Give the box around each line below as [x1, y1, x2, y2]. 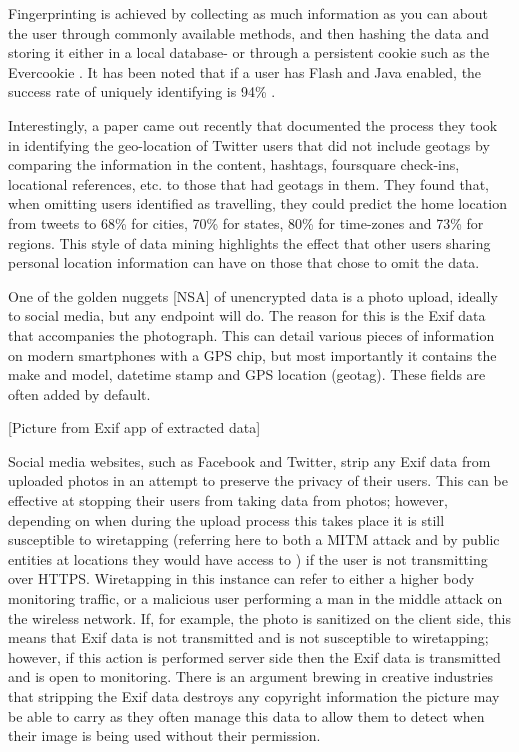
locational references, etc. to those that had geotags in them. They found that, [8, 173, 489, 194]
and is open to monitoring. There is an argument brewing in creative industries [8, 666, 494, 687]
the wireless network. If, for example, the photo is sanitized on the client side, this [8, 607, 511, 628]
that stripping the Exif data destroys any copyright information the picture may [8, 686, 500, 706]
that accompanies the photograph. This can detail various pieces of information [8, 324, 495, 345]
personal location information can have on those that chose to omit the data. [8, 252, 480, 273]
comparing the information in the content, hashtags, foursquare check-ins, [8, 154, 460, 175]
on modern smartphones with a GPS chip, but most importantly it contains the [8, 344, 497, 365]
